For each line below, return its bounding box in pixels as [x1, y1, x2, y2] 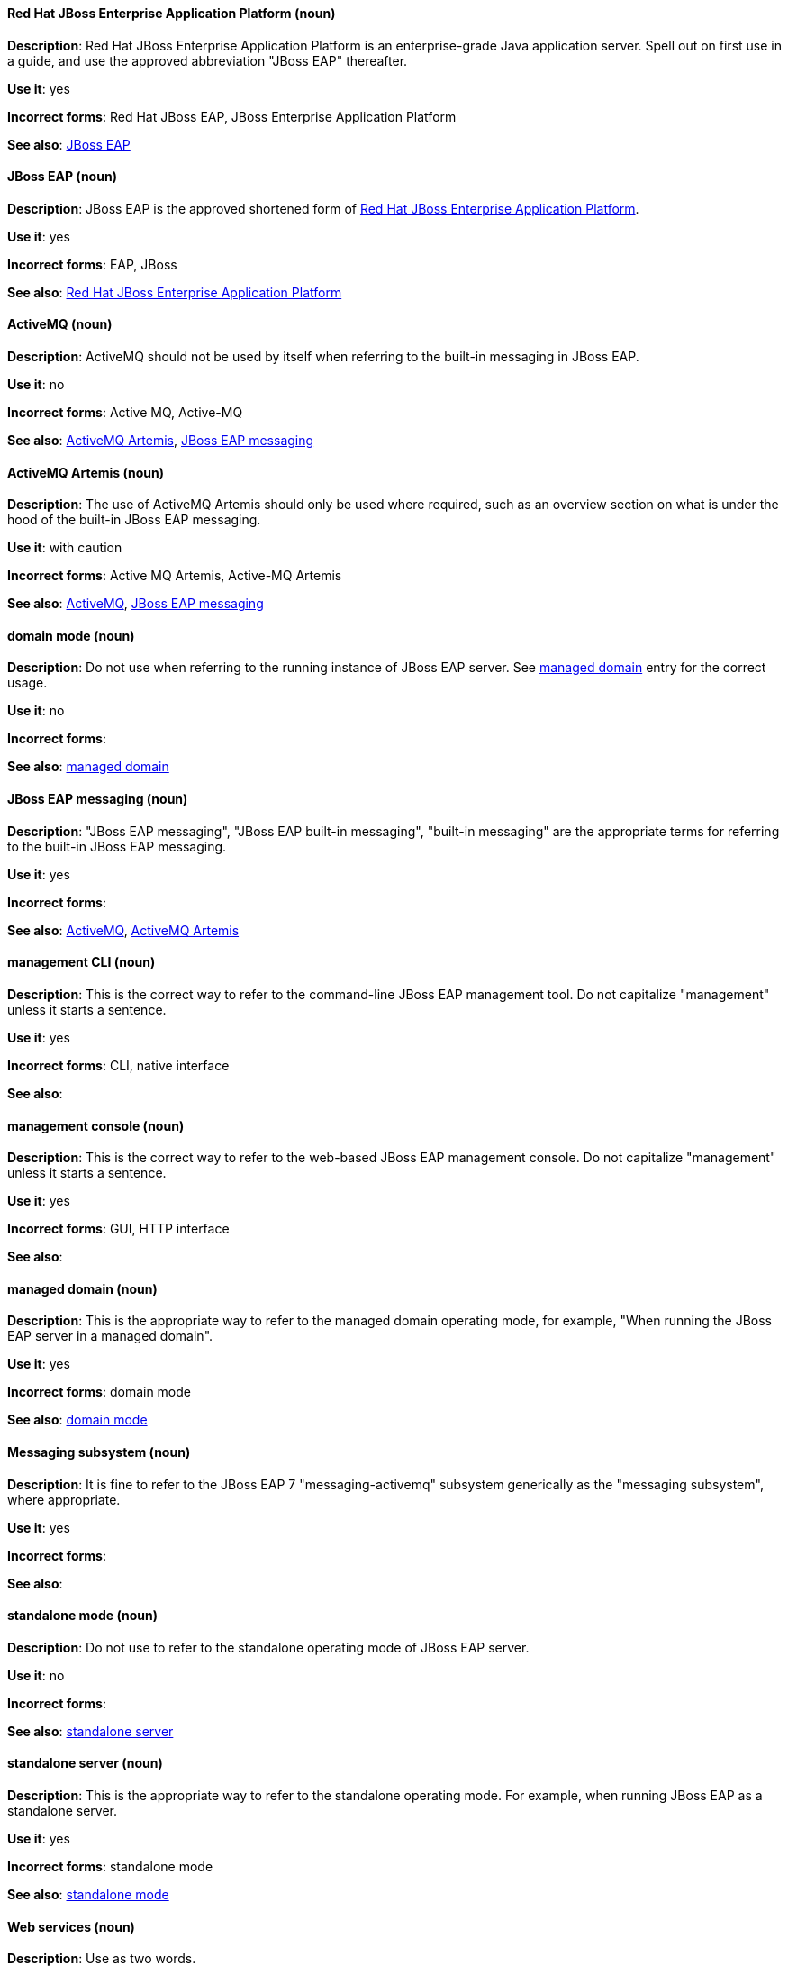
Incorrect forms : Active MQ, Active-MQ [7, 405, 243, 421]
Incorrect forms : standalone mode [7, 1859, 213, 1875]
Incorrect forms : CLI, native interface [7, 1057, 230, 1073]
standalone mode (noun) [7, 1607, 158, 1624]
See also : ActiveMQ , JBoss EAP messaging [7, 596, 264, 612]
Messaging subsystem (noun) [7, 1443, 191, 1460]
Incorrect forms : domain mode [7, 1384, 191, 1400]
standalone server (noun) [7, 1755, 163, 1771]
